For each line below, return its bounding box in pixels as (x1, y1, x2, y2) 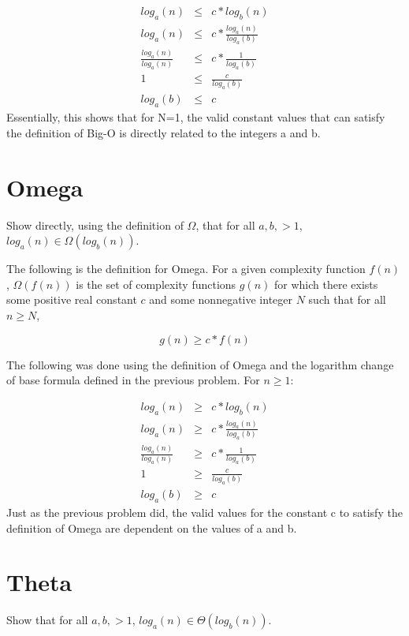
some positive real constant (6, 291, 137, 308)
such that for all (308, 291, 386, 308)
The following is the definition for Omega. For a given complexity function (6, 260, 366, 277)
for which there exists (273, 275, 378, 292)
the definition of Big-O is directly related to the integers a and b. (6, 124, 321, 140)
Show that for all (6, 612, 88, 628)
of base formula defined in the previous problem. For (6, 372, 260, 388)
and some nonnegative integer (149, 291, 293, 308)
